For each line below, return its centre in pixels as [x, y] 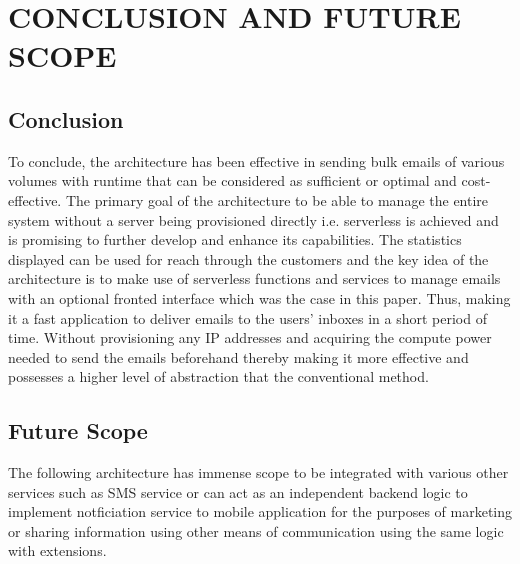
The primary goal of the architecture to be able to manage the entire [277, 199]
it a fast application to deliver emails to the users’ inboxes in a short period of [247, 317]
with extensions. [57, 550]
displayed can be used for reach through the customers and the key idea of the [248, 258]
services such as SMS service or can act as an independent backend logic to [238, 491]
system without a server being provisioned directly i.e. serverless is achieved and [253, 219]
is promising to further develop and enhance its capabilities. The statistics [235, 239]
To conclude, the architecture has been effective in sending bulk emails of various [256, 160]
